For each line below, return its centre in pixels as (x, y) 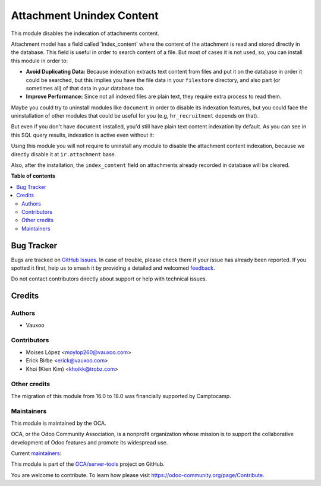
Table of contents (33, 176)
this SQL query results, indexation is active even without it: (83, 135)
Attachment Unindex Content (85, 15)
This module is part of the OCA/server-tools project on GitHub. (88, 464)
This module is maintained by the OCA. (59, 423)
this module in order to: (40, 61)
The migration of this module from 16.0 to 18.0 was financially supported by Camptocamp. (121, 396)
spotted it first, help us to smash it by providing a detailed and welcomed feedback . (113, 268)
